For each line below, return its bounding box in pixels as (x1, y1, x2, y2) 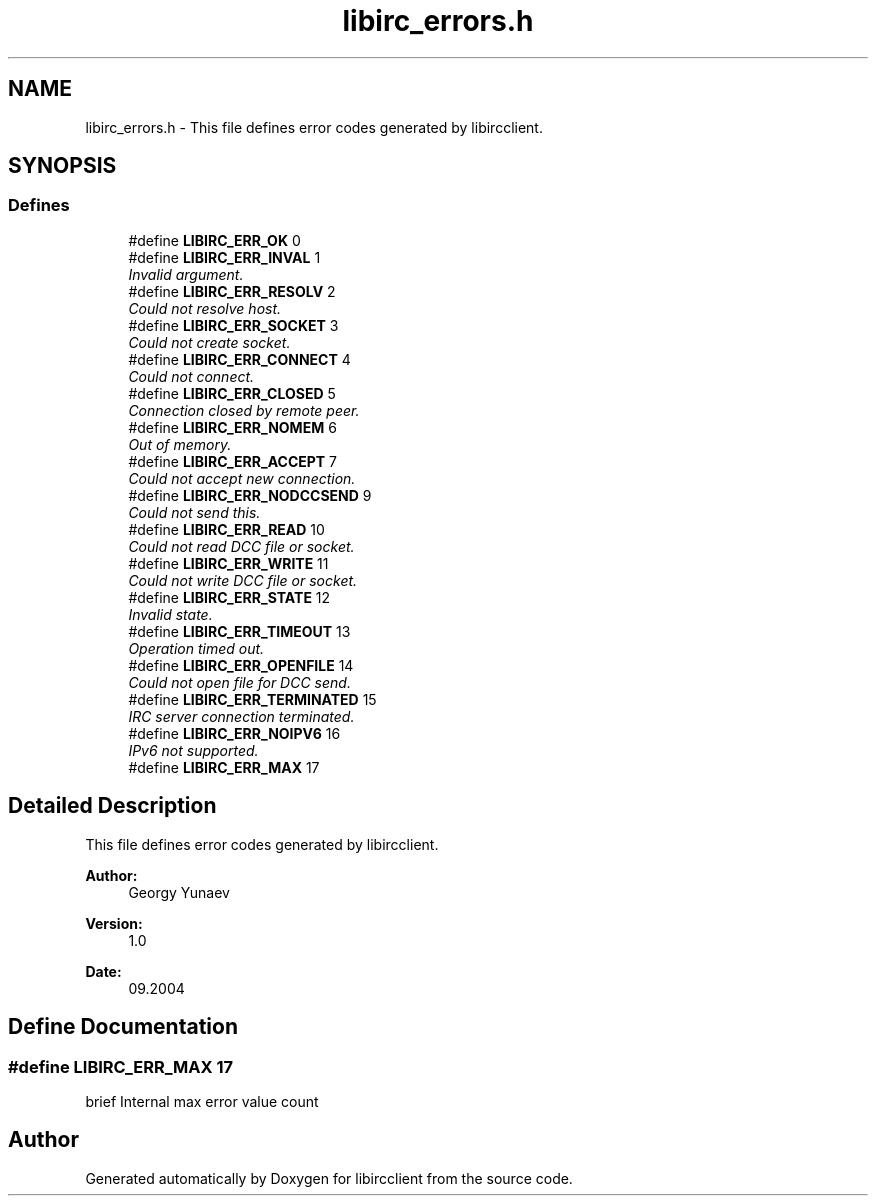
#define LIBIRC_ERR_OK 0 (128, 231, 301, 249)
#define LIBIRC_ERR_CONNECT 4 (128, 350, 351, 368)
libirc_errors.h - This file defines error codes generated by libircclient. (85, 118, 543, 136)
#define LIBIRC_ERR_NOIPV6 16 (128, 724, 341, 742)
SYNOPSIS (8, 153, 117, 179)
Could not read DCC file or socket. (128, 537, 355, 555)
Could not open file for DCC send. (128, 673, 351, 691)
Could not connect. (128, 367, 255, 385)
